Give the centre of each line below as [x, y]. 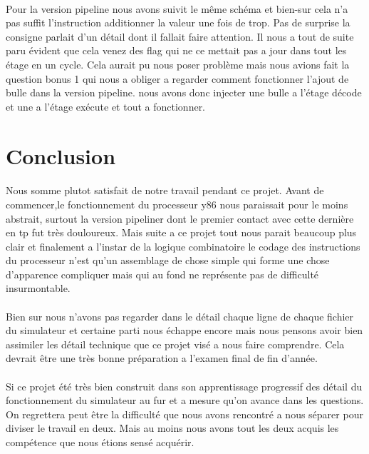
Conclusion [61, 155]
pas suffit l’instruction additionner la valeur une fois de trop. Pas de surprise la [178, 22]
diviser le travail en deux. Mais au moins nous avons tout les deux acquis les [172, 428]
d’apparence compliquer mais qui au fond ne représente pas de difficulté [162, 274]
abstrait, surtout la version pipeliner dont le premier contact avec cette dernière [180, 218]
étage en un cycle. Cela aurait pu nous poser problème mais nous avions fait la [178, 64]
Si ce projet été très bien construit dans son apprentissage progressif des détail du [184, 386]
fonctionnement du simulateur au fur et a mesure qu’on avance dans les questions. [185, 400]
